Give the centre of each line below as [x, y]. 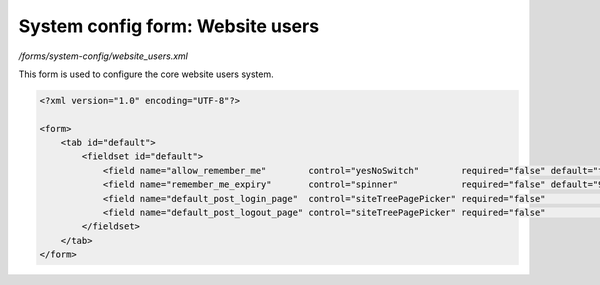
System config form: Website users [169, 26]
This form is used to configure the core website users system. [146, 74]
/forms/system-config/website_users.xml [103, 56]
